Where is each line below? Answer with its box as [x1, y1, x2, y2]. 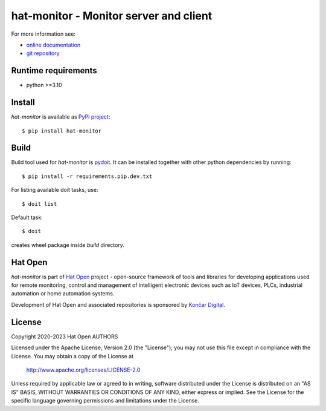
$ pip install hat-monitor [22, 127, 102, 134]
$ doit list [22, 200, 57, 207]
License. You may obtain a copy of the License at [11, 352, 134, 360]
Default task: [11, 214, 43, 221]
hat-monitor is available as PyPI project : [11, 113, 110, 120]
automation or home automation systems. [11, 290, 115, 297]
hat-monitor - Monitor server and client [11, 9, 213, 22]
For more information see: [11, 30, 75, 38]
